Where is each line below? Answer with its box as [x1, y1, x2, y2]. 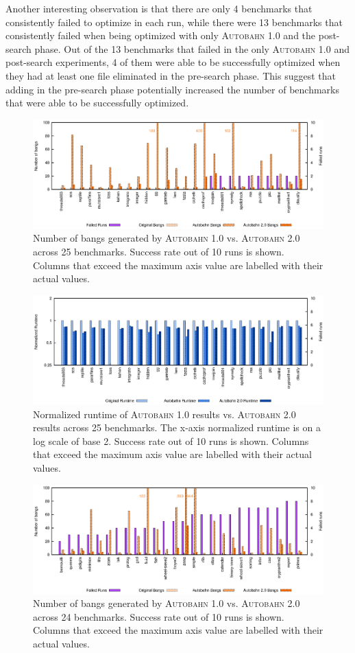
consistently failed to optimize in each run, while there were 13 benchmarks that [5, 14, 343, 29]
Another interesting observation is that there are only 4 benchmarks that [5, 1, 313, 15]
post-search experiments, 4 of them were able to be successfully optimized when [5, 55, 341, 69]
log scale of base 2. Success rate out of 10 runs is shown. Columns [33, 433, 309, 448]
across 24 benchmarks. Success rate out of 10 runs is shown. [33, 609, 284, 623]
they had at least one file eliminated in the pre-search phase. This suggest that [5, 68, 336, 82]
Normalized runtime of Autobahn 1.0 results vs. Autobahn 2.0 [33, 406, 296, 421]
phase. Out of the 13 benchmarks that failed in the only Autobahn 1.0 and [34, 41, 350, 56]
